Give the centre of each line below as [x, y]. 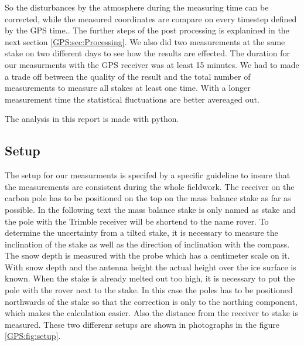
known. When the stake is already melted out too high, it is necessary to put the [150, 278]
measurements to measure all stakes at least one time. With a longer [128, 88]
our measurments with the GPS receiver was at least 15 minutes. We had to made [152, 64]
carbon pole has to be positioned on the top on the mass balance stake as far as [148, 198]
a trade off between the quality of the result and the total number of [128, 76]
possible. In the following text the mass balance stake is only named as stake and [150, 209]
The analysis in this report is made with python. [92, 119]
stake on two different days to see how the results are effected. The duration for [148, 53]
